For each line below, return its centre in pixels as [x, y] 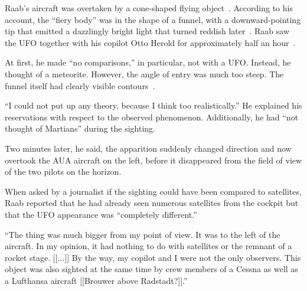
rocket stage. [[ [31, 257]
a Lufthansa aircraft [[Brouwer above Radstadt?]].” [96, 280]
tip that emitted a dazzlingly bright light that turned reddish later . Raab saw [147, 31]
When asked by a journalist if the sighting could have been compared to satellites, [153, 191]
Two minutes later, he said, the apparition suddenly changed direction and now [148, 148]
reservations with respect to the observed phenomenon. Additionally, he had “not [152, 117]
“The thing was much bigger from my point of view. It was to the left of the [143, 234]
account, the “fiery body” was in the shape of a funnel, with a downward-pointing [153, 19]
